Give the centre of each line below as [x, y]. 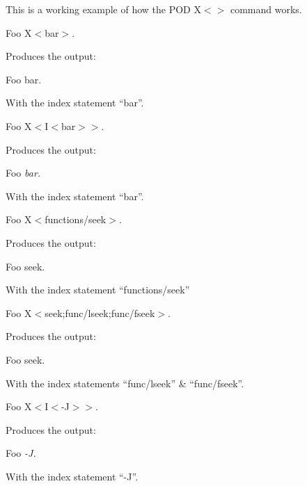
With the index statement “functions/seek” [98, 290]
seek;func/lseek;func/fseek [100, 313]
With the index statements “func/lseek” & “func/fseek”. [125, 383]
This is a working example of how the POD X [103, 9]
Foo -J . [21, 453]
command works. [266, 9]
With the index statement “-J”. [72, 476]
